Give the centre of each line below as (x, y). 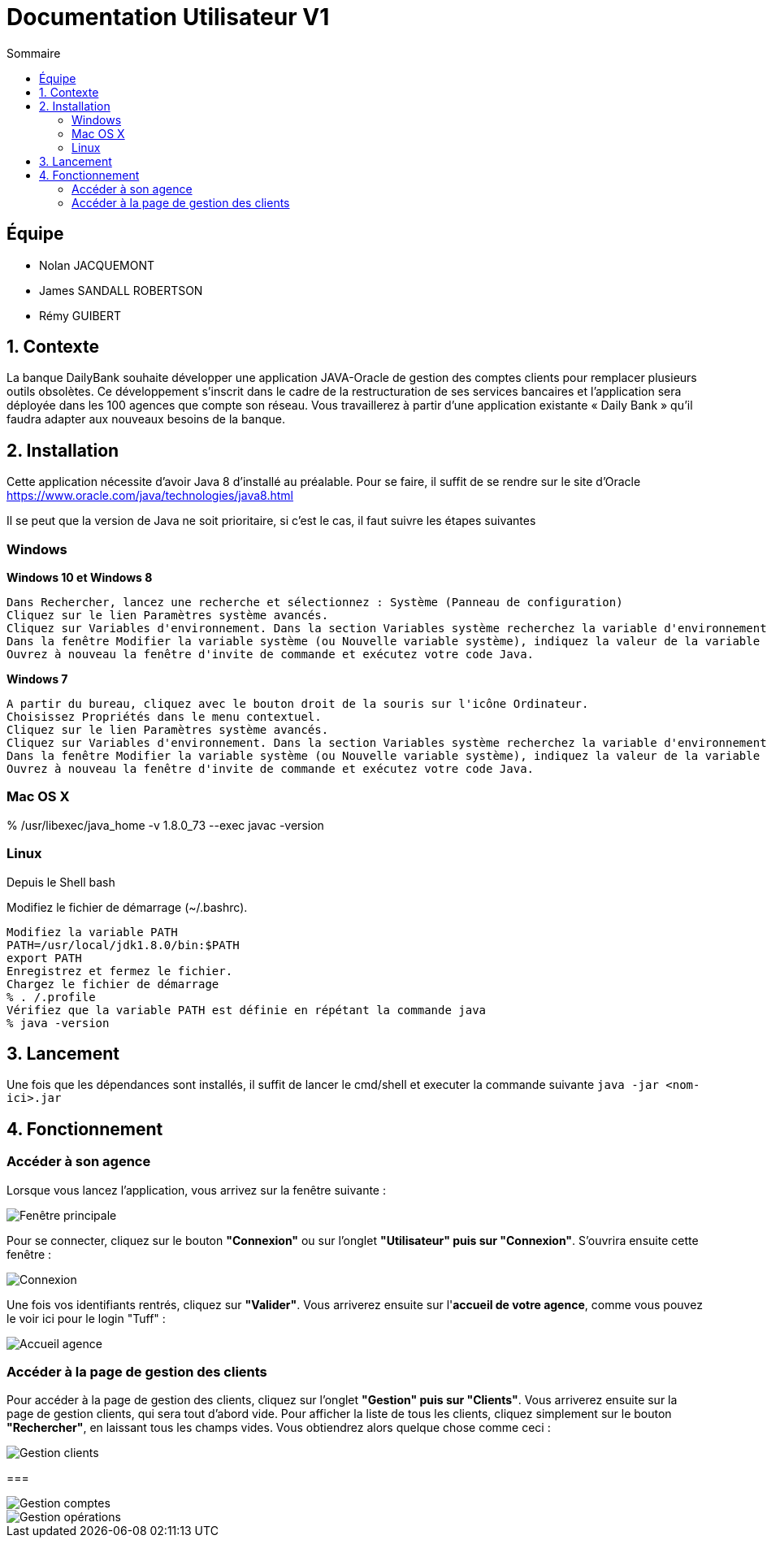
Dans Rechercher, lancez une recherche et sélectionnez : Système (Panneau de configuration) (315, 603)
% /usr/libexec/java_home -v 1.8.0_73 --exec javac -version (165, 825)
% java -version (58, 1023)
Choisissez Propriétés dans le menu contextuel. (164, 717)
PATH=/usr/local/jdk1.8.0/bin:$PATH (123, 945)
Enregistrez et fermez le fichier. (120, 971)
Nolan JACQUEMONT (97, 265)
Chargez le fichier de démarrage (113, 984)
